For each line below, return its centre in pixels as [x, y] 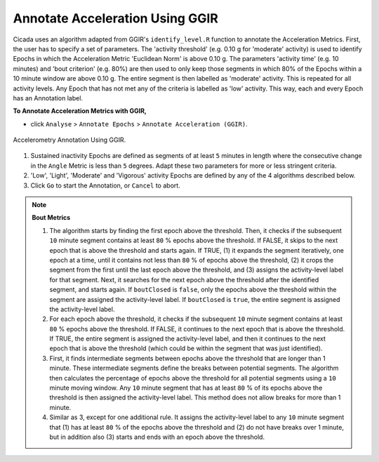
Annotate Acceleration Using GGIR [116, 18]
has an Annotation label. [48, 98]
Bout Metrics [51, 218]
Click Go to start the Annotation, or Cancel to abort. [105, 185]
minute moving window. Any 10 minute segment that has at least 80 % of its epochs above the [186, 388]
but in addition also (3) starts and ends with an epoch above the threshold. [157, 437]
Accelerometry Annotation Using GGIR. [69, 140]
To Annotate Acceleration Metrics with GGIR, [80, 111]
